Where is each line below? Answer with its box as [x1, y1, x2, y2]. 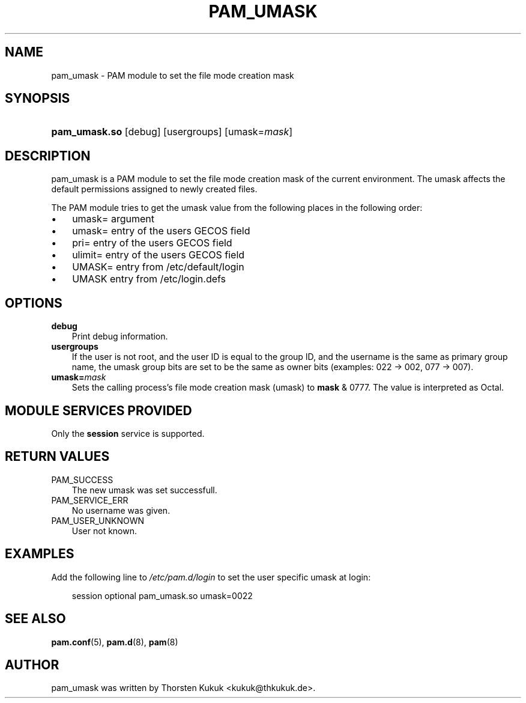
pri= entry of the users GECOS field [72, 237, 232, 249]
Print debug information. [71, 331, 168, 342]
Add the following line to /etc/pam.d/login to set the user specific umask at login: [51, 571, 371, 582]
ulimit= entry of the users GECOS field [72, 249, 245, 261]
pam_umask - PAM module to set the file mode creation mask [51, 70, 294, 81]
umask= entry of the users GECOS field [72, 225, 250, 237]
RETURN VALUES [5, 449, 110, 464]
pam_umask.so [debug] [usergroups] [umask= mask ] [51, 126, 293, 138]
